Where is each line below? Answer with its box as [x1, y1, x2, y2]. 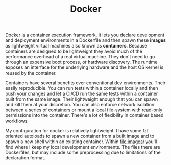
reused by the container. [5, 70, 57, 76]
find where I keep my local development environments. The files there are [5, 144, 160, 150]
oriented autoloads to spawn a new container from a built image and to [5, 133, 155, 139]
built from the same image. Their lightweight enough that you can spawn [5, 96, 158, 102]
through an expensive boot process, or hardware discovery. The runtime [5, 59, 158, 65]
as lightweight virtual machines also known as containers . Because [5, 43, 148, 49]
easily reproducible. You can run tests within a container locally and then [5, 85, 158, 91]
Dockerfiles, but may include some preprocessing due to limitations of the [5, 149, 161, 156]
